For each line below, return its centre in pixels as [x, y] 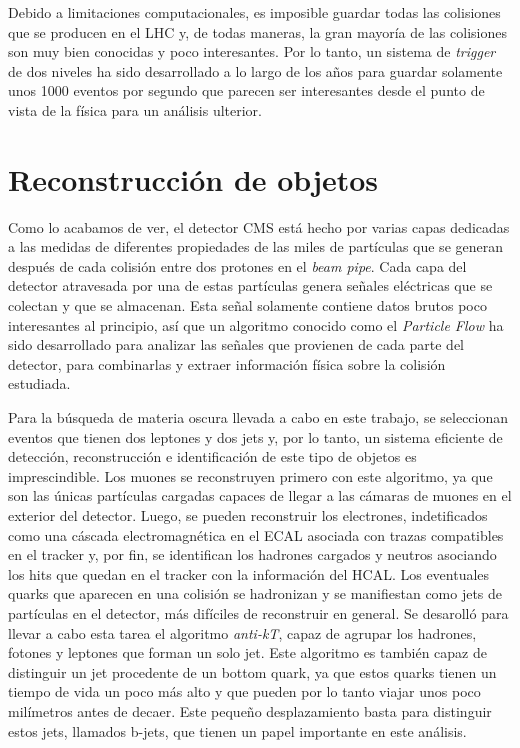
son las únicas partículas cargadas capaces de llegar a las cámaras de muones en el [260, 495]
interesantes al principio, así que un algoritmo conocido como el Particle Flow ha [256, 324]
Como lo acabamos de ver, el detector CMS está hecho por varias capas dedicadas [259, 226]
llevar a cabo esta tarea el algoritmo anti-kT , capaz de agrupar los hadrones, [242, 632]
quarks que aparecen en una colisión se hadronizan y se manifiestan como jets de [255, 593]
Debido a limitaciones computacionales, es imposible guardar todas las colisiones [254, 12]
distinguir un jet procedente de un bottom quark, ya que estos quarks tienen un [252, 671]
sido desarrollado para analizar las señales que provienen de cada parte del [236, 344]
